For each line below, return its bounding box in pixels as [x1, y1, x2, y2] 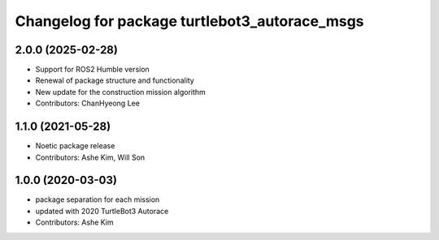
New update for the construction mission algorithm [35, 87, 206, 96]
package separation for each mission [35, 195, 160, 204]
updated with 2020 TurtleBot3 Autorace [35, 206, 169, 216]
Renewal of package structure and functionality [35, 75, 194, 85]
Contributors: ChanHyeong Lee [35, 98, 140, 109]
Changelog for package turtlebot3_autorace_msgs [15, 12, 365, 30]
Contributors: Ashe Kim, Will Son [35, 152, 146, 162]
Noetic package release [35, 141, 115, 151]
